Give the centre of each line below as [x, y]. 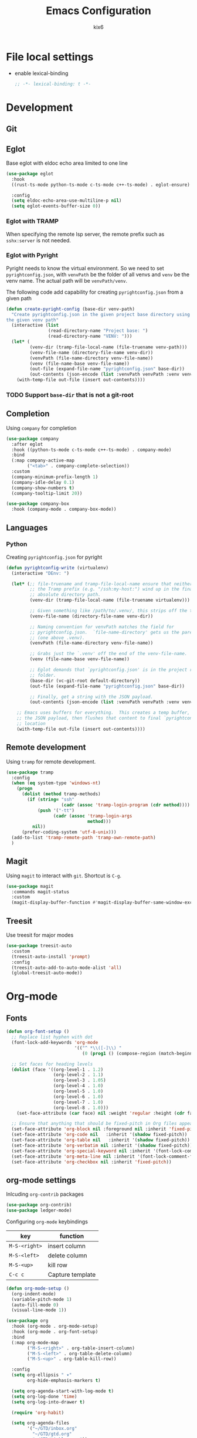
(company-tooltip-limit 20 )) [47, 493]
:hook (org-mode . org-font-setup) [55, 1332]
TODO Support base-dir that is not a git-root [70, 395]
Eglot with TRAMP [32, 221]
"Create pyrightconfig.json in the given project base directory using [101, 314]
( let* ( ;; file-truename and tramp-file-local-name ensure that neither [102, 584]
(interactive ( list [35, 325]
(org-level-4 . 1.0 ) [78, 1086]
